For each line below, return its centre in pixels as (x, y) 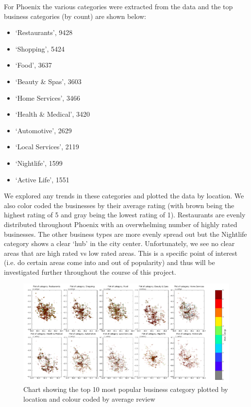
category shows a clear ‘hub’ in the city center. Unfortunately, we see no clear (119, 243)
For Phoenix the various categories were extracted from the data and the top (118, 6)
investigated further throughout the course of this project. (90, 272)
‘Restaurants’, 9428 (44, 32)
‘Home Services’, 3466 (48, 97)
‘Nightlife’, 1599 (39, 163)
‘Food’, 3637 (33, 65)
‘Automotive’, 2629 (43, 130)
